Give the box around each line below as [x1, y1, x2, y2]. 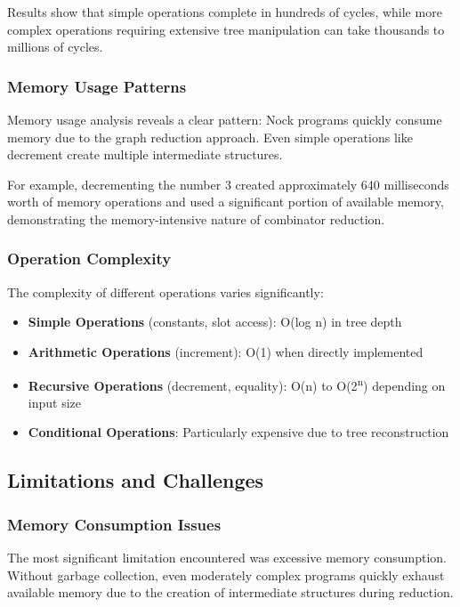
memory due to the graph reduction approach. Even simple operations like [7, 127, 413, 146]
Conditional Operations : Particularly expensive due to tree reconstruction [28, 423, 449, 441]
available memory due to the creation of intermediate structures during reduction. [7, 583, 454, 602]
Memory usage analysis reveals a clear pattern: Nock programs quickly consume [7, 110, 442, 128]
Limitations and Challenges [7, 466, 264, 494]
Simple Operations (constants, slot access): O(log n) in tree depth [28, 312, 402, 331]
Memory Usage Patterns [7, 75, 187, 97]
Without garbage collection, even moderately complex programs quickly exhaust [7, 565, 445, 584]
